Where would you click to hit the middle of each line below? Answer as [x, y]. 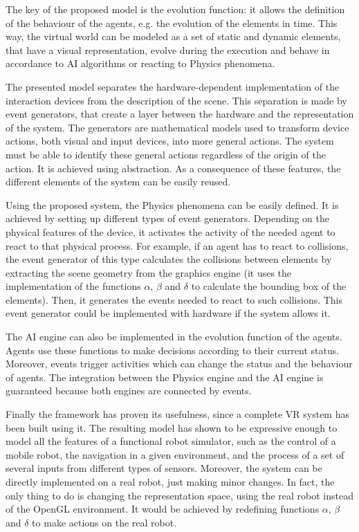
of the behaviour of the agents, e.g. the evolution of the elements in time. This [172, 22]
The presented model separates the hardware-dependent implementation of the [173, 86]
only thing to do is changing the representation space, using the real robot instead [180, 495]
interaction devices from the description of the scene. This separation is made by [176, 100]
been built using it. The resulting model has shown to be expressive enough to [172, 427]
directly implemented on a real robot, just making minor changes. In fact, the [170, 481]
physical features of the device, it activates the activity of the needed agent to [171, 231]
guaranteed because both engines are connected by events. [129, 391]
